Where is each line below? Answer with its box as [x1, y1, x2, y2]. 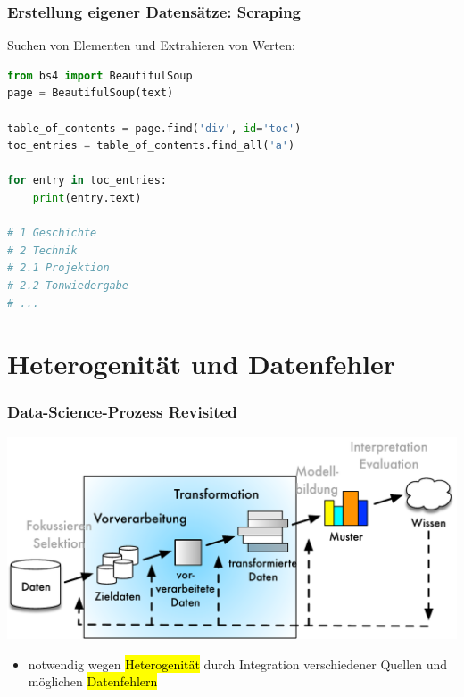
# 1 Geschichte [7, 227, 97, 240]
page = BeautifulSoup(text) [7, 87, 174, 100]
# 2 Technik [7, 244, 78, 257]
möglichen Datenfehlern [28, 672, 158, 691]
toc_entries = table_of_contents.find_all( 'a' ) [7, 139, 295, 153]
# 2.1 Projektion [7, 261, 110, 275]
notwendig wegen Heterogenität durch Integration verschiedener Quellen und [28, 654, 448, 673]
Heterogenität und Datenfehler [7, 345, 396, 382]
